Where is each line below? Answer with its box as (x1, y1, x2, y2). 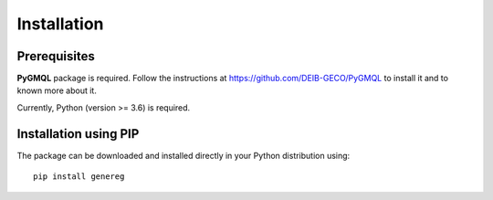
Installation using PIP (16, 126, 140, 142)
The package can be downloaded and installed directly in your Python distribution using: (16, 150, 351, 161)
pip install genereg (33, 172, 125, 182)
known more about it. (16, 85, 98, 96)
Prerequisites (16, 48, 95, 64)
